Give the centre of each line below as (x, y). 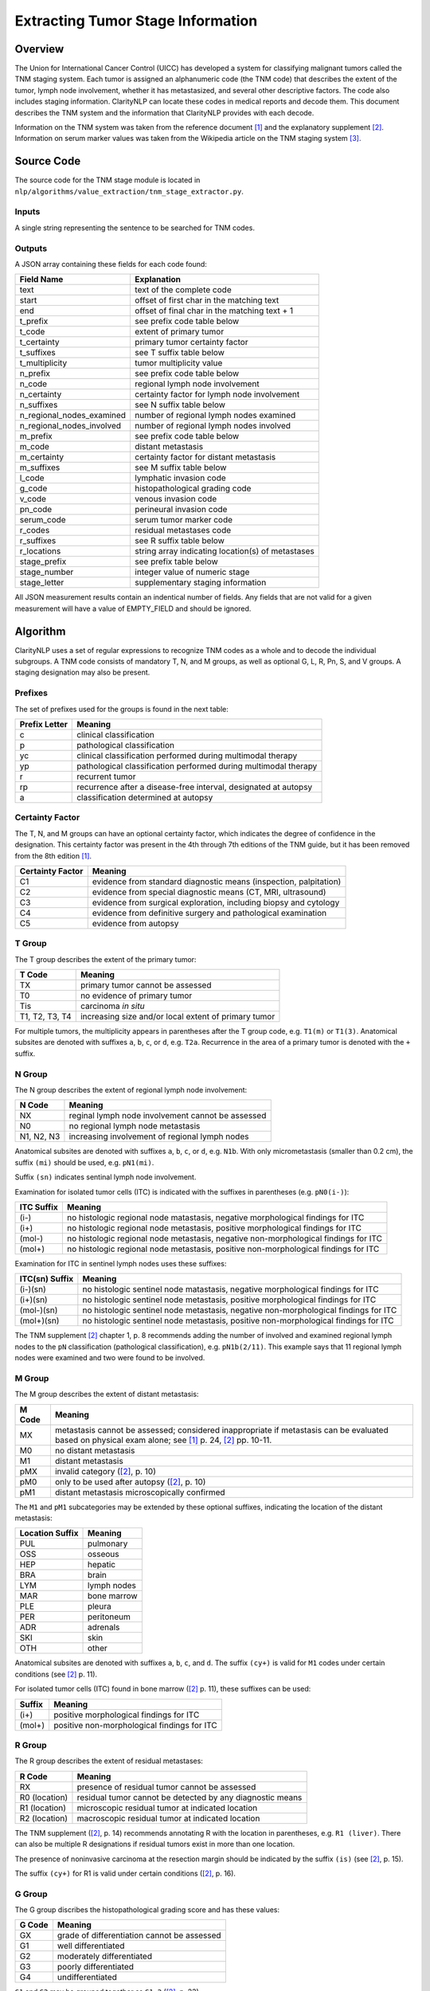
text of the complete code (183, 290)
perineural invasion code (181, 510)
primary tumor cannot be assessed (146, 985)
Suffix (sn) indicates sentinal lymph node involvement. (106, 1177)
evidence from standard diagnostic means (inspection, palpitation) (217, 882)
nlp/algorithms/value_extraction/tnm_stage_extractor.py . (129, 191)
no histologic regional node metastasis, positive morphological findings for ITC (214, 1228)
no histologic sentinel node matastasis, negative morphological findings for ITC (231, 1289)
